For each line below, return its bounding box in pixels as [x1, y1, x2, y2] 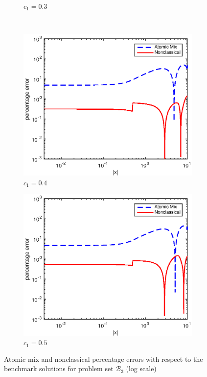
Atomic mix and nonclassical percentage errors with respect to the [4, 353, 203, 364]
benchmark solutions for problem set [4, 363, 114, 374]
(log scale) [126, 363, 157, 374]
